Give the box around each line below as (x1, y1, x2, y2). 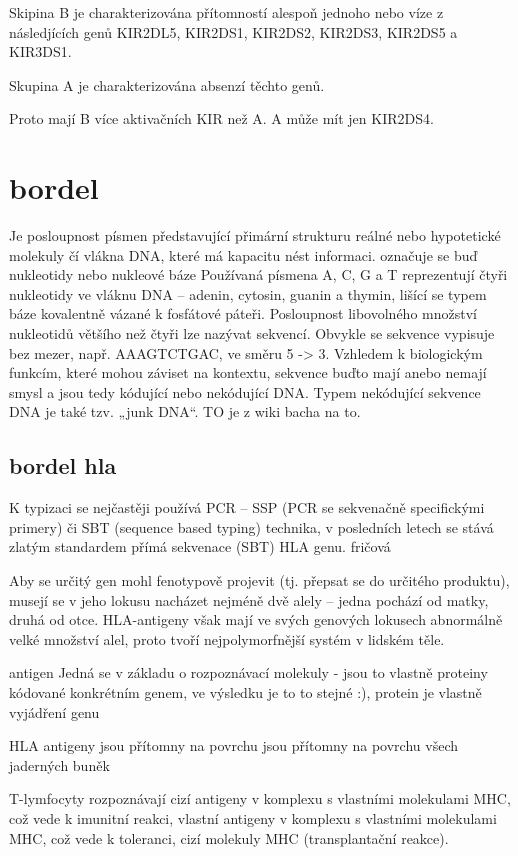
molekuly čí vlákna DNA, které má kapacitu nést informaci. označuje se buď (9, 244, 478, 265)
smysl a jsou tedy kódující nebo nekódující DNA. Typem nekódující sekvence (9, 381, 481, 402)
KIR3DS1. (9, 41, 72, 62)
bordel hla (9, 450, 117, 481)
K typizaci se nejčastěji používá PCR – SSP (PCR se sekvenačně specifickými (9, 497, 485, 518)
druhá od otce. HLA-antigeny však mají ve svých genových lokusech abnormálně (9, 609, 503, 630)
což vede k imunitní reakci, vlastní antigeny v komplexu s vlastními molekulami (9, 807, 497, 828)
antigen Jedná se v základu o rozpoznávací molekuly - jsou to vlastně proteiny (9, 662, 488, 683)
